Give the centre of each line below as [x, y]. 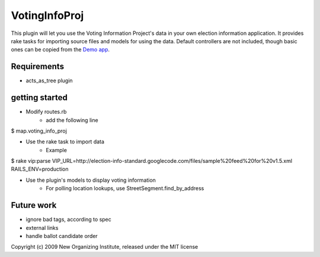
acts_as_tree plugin [49, 81]
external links [42, 227]
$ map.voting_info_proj [39, 131]
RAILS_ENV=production [40, 169]
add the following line [72, 120]
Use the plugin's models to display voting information [91, 180]
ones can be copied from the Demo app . [60, 50]
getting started [39, 98]
